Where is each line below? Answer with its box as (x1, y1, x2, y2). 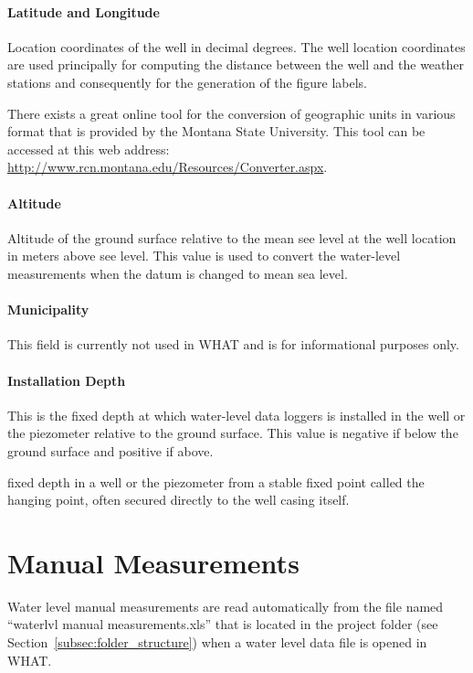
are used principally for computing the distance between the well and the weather (7, 55, 465, 74)
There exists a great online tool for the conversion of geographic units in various (7, 103, 456, 123)
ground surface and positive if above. (7, 441, 214, 460)
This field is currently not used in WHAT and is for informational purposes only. (7, 335, 459, 354)
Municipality (7, 300, 89, 319)
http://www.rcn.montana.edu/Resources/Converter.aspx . (7, 157, 328, 176)
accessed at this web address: (7, 139, 170, 158)
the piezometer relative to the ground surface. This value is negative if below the (7, 423, 458, 443)
